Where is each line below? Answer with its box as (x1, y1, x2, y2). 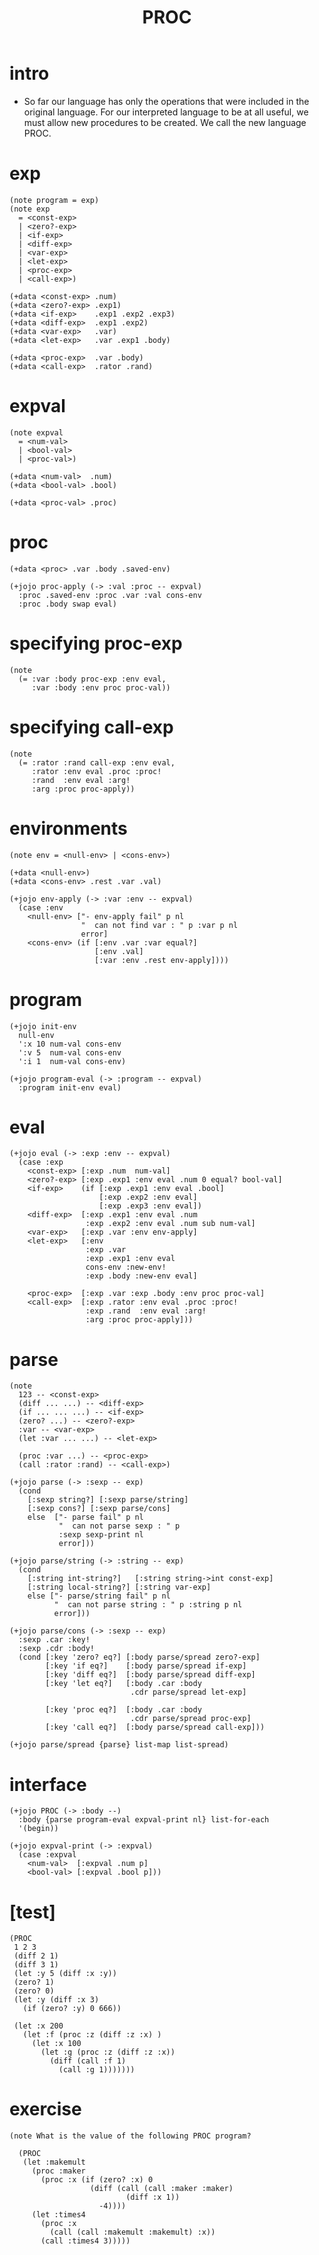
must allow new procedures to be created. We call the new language (23, 116, 307, 128)
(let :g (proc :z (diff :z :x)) (40, 2047, 176, 2058)
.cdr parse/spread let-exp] (130, 1687, 247, 1698)
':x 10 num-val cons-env (18, 1039, 122, 1049)
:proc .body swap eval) (18, 599, 117, 609)
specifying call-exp (9, 716, 174, 738)
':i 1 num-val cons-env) (18, 1056, 127, 1066)
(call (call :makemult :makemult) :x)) (49, 2227, 216, 2238)
